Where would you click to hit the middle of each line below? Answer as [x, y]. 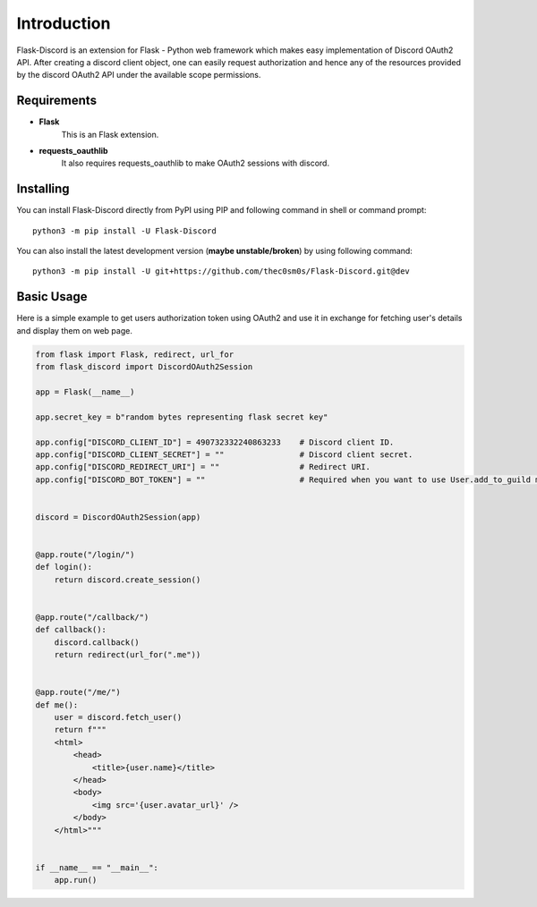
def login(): [64, 567]
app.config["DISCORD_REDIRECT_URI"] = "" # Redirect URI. [203, 467]
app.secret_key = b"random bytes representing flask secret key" [182, 417]
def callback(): [71, 630]
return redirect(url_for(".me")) [128, 655]
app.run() [76, 880]
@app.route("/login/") [85, 555]
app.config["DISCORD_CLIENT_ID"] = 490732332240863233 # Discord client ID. [215, 442]
